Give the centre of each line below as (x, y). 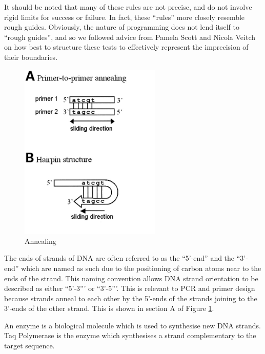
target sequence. (29, 346)
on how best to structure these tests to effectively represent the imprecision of (126, 47)
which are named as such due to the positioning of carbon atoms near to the (141, 268)
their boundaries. (31, 57)
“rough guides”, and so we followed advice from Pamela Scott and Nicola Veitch (130, 37)
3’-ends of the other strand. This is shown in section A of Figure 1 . (109, 308)
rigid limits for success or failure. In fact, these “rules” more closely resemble (125, 17)
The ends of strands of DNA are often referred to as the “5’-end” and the (119, 258)
